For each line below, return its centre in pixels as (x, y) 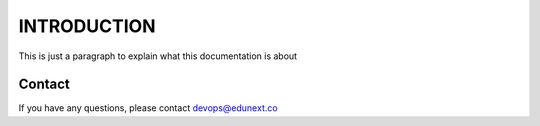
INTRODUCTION (87, 26)
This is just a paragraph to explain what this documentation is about (158, 56)
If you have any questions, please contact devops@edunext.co (148, 108)
